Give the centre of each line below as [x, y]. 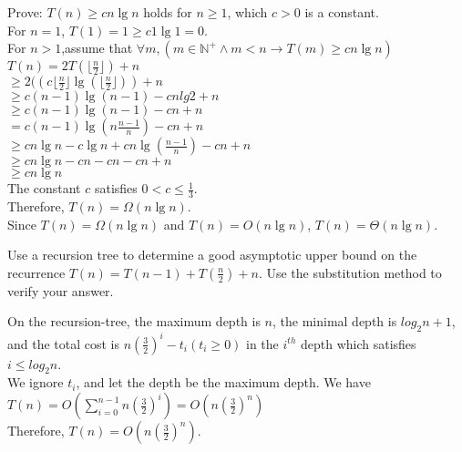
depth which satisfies [358, 343]
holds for [168, 12]
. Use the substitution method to [350, 272]
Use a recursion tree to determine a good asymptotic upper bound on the [212, 255]
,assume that [97, 48]
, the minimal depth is [335, 321]
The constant [44, 188]
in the [262, 343]
